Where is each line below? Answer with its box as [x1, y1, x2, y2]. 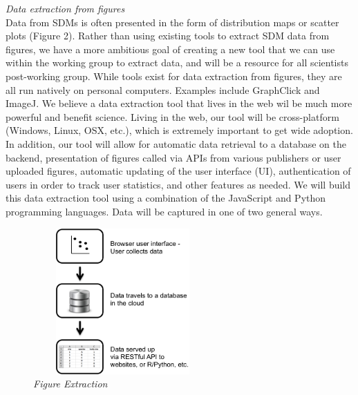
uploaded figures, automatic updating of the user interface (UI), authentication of [6, 164, 351, 178]
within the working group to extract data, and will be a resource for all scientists [6, 55, 348, 70]
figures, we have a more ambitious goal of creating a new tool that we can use [6, 41, 335, 56]
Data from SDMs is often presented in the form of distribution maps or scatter [6, 15, 339, 29]
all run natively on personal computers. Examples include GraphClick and [6, 82, 320, 97]
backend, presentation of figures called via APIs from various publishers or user [6, 150, 341, 164]
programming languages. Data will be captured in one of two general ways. [6, 204, 323, 218]
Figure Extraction [33, 376, 108, 391]
